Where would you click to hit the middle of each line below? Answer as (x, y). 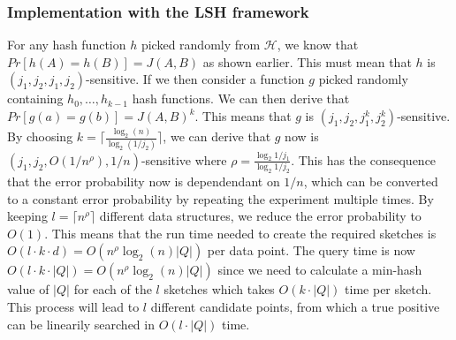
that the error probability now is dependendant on (144, 181)
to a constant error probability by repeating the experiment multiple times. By (220, 198)
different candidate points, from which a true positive (295, 307)
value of (28, 289)
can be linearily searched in (81, 324)
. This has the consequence (364, 159)
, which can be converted (371, 181)
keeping (27, 216)
